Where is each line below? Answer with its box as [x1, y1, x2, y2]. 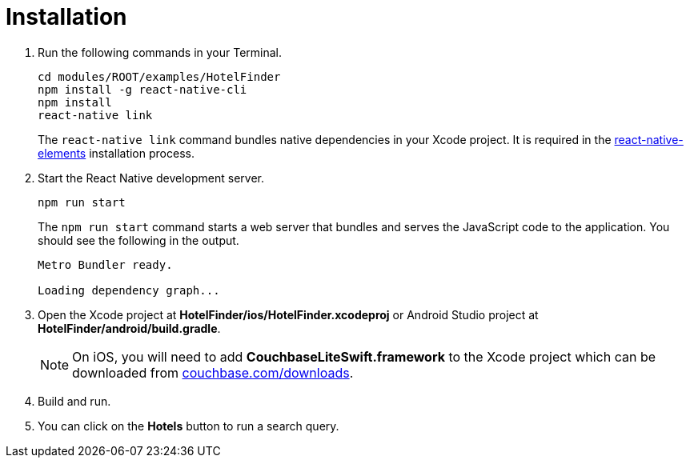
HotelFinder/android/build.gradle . [38, 321, 221, 335]
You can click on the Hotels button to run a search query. [38, 418, 339, 433]
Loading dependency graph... [38, 283, 220, 297]
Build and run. [38, 394, 111, 408]
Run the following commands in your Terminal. [38, 45, 283, 59]
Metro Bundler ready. [38, 258, 173, 271]
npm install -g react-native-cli [38, 82, 247, 96]
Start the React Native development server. [38, 170, 265, 185]
